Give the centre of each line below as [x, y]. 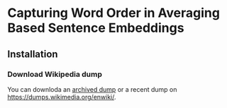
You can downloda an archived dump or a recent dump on [92, 89]
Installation [33, 54]
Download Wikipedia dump [55, 74]
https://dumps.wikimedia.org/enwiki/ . [62, 97]
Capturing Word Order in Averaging [113, 13]
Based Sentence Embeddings [96, 28]
